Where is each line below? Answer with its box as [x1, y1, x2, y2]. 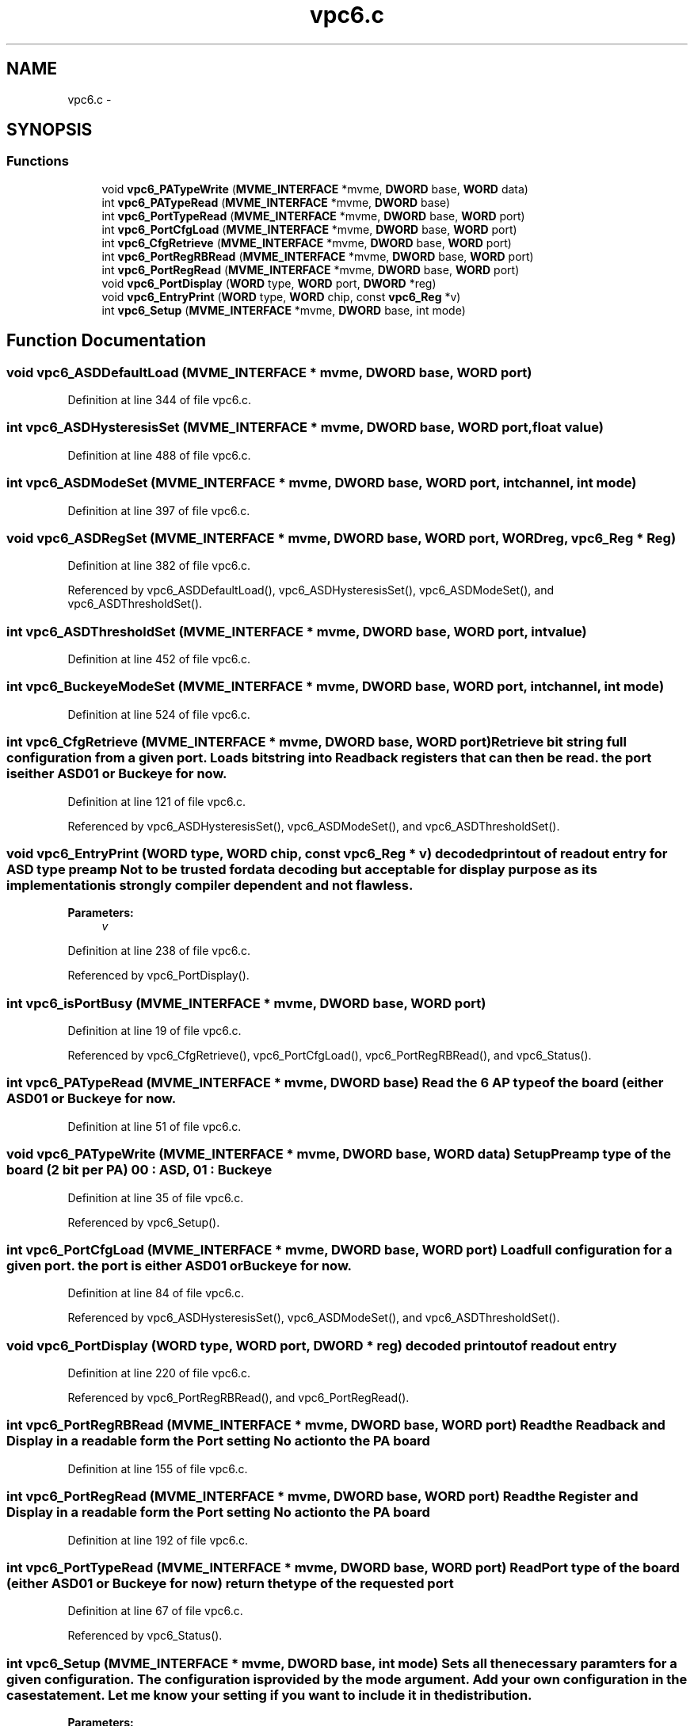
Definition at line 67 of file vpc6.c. [67, 1604, 243, 1618]
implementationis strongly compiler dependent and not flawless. [6, 876, 414, 893]
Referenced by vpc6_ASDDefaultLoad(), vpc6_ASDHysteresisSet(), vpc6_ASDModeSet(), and [67, 583, 554, 598]
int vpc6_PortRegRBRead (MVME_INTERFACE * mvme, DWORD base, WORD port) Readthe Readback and [6, 1417, 665, 1434]
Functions [6, 153, 69, 170]
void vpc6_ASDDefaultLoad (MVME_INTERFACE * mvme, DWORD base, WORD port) [6, 364, 532, 380]
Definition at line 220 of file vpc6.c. [67, 1366, 251, 1380]
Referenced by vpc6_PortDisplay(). [67, 968, 250, 983]
